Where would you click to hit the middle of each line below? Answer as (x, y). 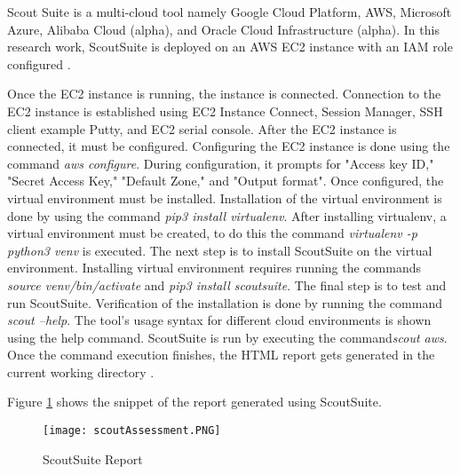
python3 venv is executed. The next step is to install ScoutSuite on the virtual (220, 250)
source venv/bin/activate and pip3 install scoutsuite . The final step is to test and (227, 284)
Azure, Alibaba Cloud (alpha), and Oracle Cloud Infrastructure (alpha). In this (223, 29)
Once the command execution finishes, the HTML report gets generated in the (221, 355)
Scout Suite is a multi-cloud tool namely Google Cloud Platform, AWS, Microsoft (230, 12)
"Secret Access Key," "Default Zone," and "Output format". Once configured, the (226, 181)
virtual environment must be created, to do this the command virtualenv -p (212, 233)
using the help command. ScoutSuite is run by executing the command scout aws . (227, 337)
